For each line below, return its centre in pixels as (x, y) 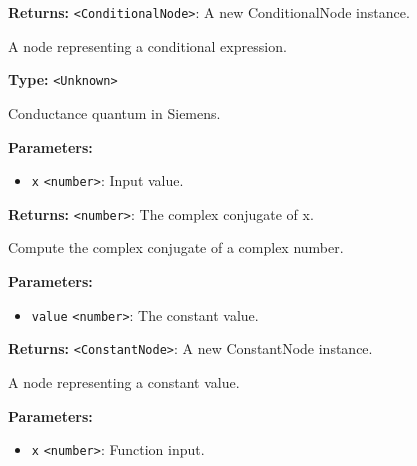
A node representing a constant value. (124, 381)
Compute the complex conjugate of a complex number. (176, 247)
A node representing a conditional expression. (147, 45)
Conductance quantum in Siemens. (114, 112)
